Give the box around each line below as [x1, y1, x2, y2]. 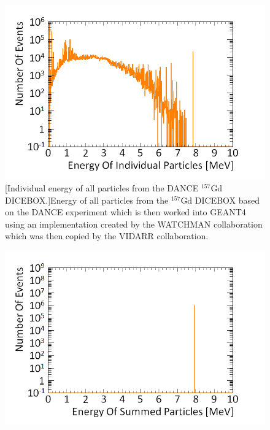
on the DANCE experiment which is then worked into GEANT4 [5, 205, 246, 218]
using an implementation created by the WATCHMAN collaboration [5, 217, 263, 230]
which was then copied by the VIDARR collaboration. [5, 229, 209, 242]
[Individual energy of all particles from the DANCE [5, 182, 199, 194]
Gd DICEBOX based [180, 193, 260, 206]
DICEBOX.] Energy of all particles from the [5, 193, 169, 206]
